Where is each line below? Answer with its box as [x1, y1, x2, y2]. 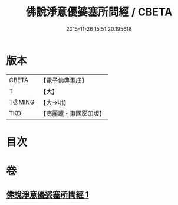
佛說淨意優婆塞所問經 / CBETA [25, 5, 173, 19]
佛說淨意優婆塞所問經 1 [6, 190, 90, 200]
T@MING [9, 98, 35, 106]
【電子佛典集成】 [40, 76, 88, 84]
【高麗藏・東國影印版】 [40, 109, 106, 118]
